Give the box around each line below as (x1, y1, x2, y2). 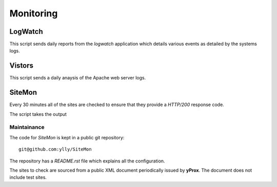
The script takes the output (9, 111, 67, 117)
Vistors (9, 61, 33, 70)
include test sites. (9, 174, 47, 180)
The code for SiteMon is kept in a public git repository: (9, 134, 125, 140)
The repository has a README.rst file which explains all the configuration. (9, 158, 165, 164)
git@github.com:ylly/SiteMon (18, 147, 92, 152)
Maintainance (9, 123, 45, 131)
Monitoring (9, 8, 58, 19)
